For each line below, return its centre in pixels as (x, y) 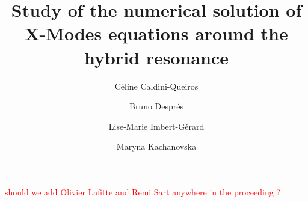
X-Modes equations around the (156, 33)
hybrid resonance (156, 57)
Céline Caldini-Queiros (156, 86)
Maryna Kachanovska (156, 146)
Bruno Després (156, 106)
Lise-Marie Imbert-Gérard (156, 126)
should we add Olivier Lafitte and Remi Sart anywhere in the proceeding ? (143, 191)
